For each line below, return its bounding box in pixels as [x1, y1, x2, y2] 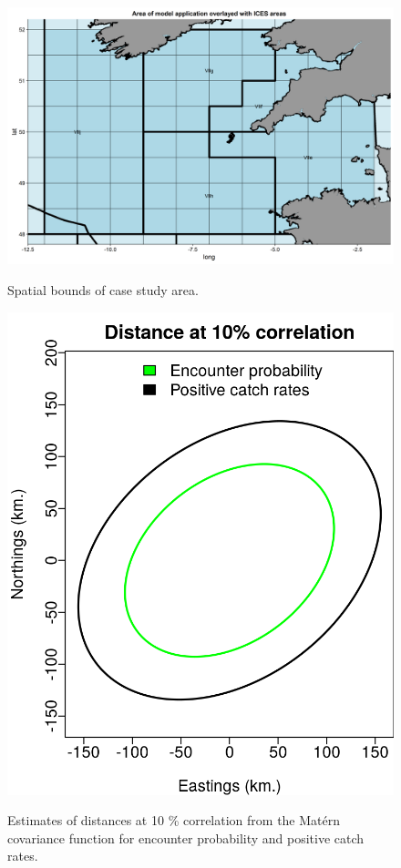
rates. [7, 846, 38, 865]
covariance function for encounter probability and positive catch [7, 828, 365, 847]
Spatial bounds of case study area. [7, 280, 199, 299]
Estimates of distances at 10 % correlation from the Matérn [7, 811, 341, 830]
